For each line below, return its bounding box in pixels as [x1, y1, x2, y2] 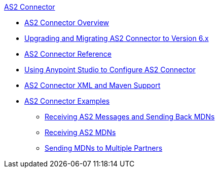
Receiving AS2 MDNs [45, 128, 116, 137]
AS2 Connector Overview [24, 18, 109, 27]
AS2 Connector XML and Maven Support [24, 81, 161, 90]
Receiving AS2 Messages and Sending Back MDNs [45, 112, 215, 121]
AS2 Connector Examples [24, 97, 110, 105]
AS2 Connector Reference [24, 50, 112, 58]
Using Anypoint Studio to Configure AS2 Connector [24, 65, 196, 74]
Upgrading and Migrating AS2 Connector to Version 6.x [24, 34, 209, 42]
